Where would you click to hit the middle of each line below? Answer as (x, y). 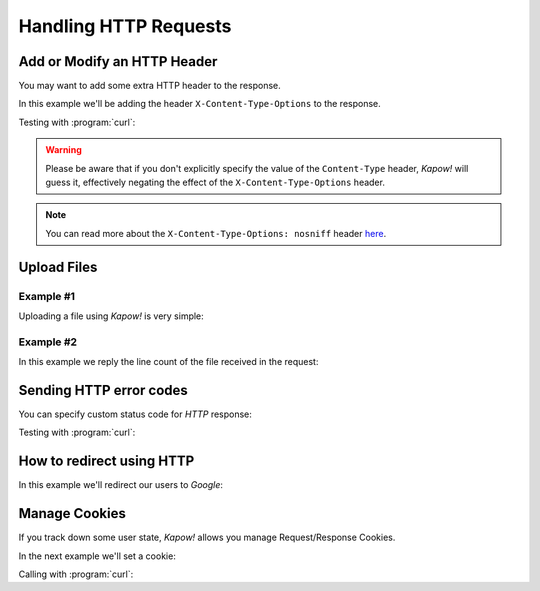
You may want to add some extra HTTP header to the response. (150, 86)
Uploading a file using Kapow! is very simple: (111, 316)
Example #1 (46, 296)
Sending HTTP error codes (103, 390)
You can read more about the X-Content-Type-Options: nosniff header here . (216, 233)
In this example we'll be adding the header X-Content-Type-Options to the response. (200, 104)
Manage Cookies (72, 513)
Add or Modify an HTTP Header (118, 61)
